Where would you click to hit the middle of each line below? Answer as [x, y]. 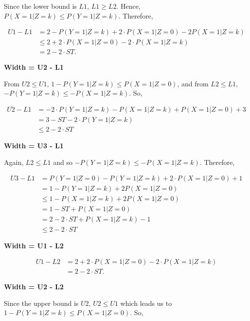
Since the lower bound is [40, 6]
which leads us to [146, 303]
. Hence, [128, 6]
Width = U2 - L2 [34, 287]
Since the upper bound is [41, 303]
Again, [14, 162]
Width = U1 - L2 [34, 245]
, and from [193, 83]
